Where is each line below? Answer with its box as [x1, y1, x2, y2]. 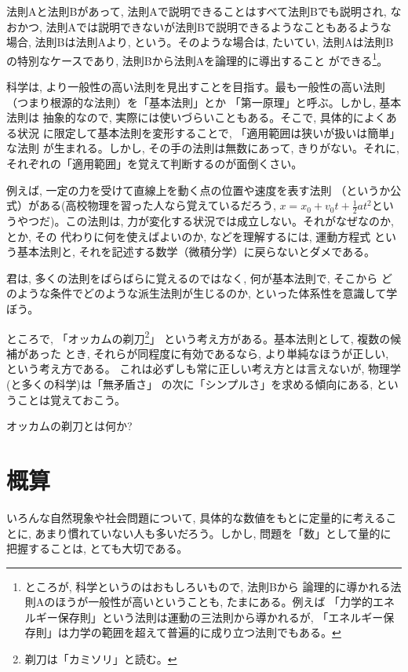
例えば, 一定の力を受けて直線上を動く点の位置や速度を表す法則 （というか [6, 181, 391, 198]
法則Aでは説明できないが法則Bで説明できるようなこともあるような [46, 18, 392, 35]
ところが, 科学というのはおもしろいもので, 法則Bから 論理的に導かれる [24, 578, 391, 594]
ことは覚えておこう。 [16, 391, 126, 407]
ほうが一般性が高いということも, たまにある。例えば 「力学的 [55, 593, 373, 610]
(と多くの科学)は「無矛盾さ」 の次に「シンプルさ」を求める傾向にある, [6, 376, 373, 393]
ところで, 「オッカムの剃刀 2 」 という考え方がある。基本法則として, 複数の [6, 327, 391, 346]
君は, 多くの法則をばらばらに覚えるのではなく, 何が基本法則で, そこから [6, 269, 378, 286]
